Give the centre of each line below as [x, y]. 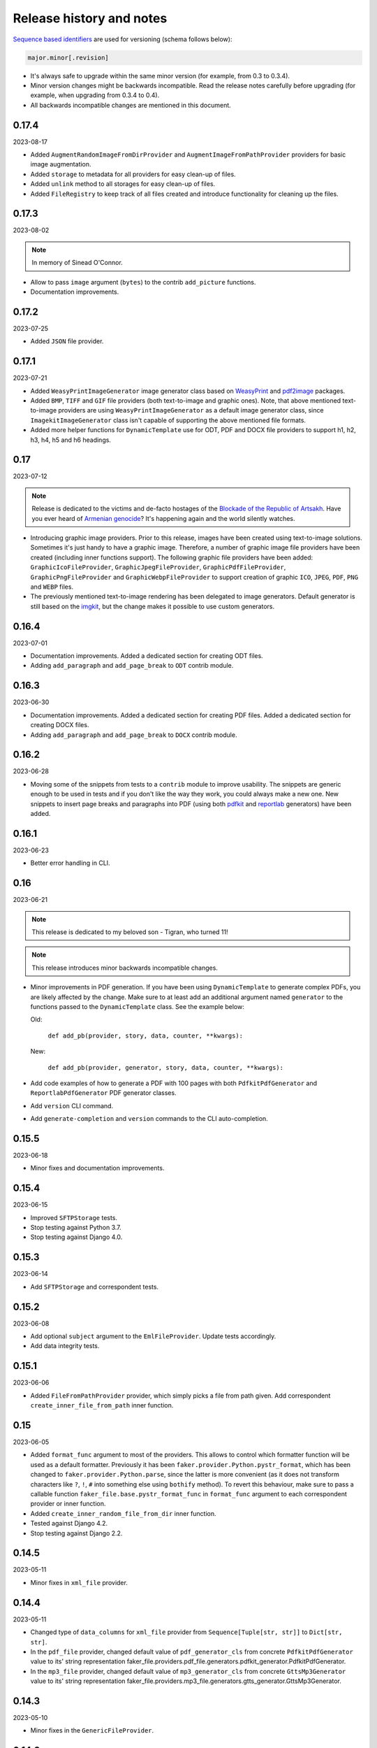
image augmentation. [61, 164]
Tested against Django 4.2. [69, 1524]
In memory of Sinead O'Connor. [77, 263]
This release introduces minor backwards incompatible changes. [125, 968]
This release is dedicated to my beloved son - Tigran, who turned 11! [130, 932]
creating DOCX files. [60, 725]
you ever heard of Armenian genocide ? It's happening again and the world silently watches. [164, 518]
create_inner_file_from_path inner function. [102, 1405]
